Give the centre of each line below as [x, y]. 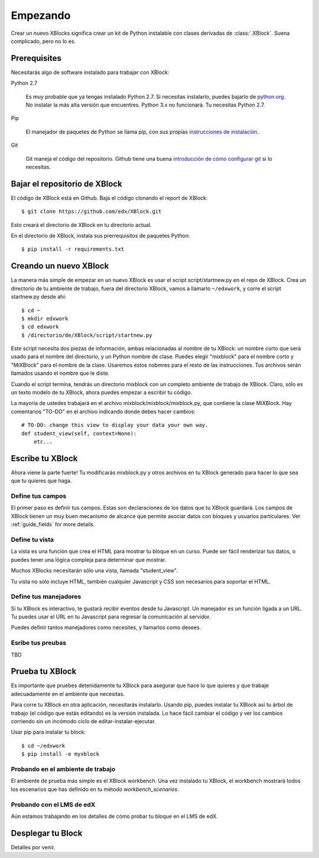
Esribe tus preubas [39, 643]
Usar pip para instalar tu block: [48, 732]
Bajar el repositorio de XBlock [66, 184]
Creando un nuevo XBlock [60, 266]
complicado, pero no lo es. [43, 41]
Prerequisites [36, 58]
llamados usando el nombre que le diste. [60, 373]
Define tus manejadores [46, 597]
